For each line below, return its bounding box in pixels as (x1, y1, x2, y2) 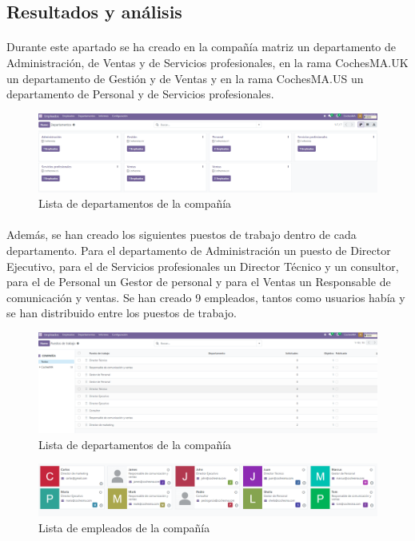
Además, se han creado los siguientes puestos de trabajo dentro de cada (6, 226, 357, 243)
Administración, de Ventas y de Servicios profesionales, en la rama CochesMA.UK (6, 54, 409, 70)
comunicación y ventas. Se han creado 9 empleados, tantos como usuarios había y (6, 288, 405, 305)
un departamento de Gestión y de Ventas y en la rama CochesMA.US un (6, 70, 364, 86)
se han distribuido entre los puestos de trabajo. (6, 304, 237, 321)
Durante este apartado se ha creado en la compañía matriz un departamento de (6, 38, 397, 55)
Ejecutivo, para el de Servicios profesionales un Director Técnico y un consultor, (6, 257, 399, 274)
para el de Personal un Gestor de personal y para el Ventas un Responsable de (6, 273, 391, 290)
